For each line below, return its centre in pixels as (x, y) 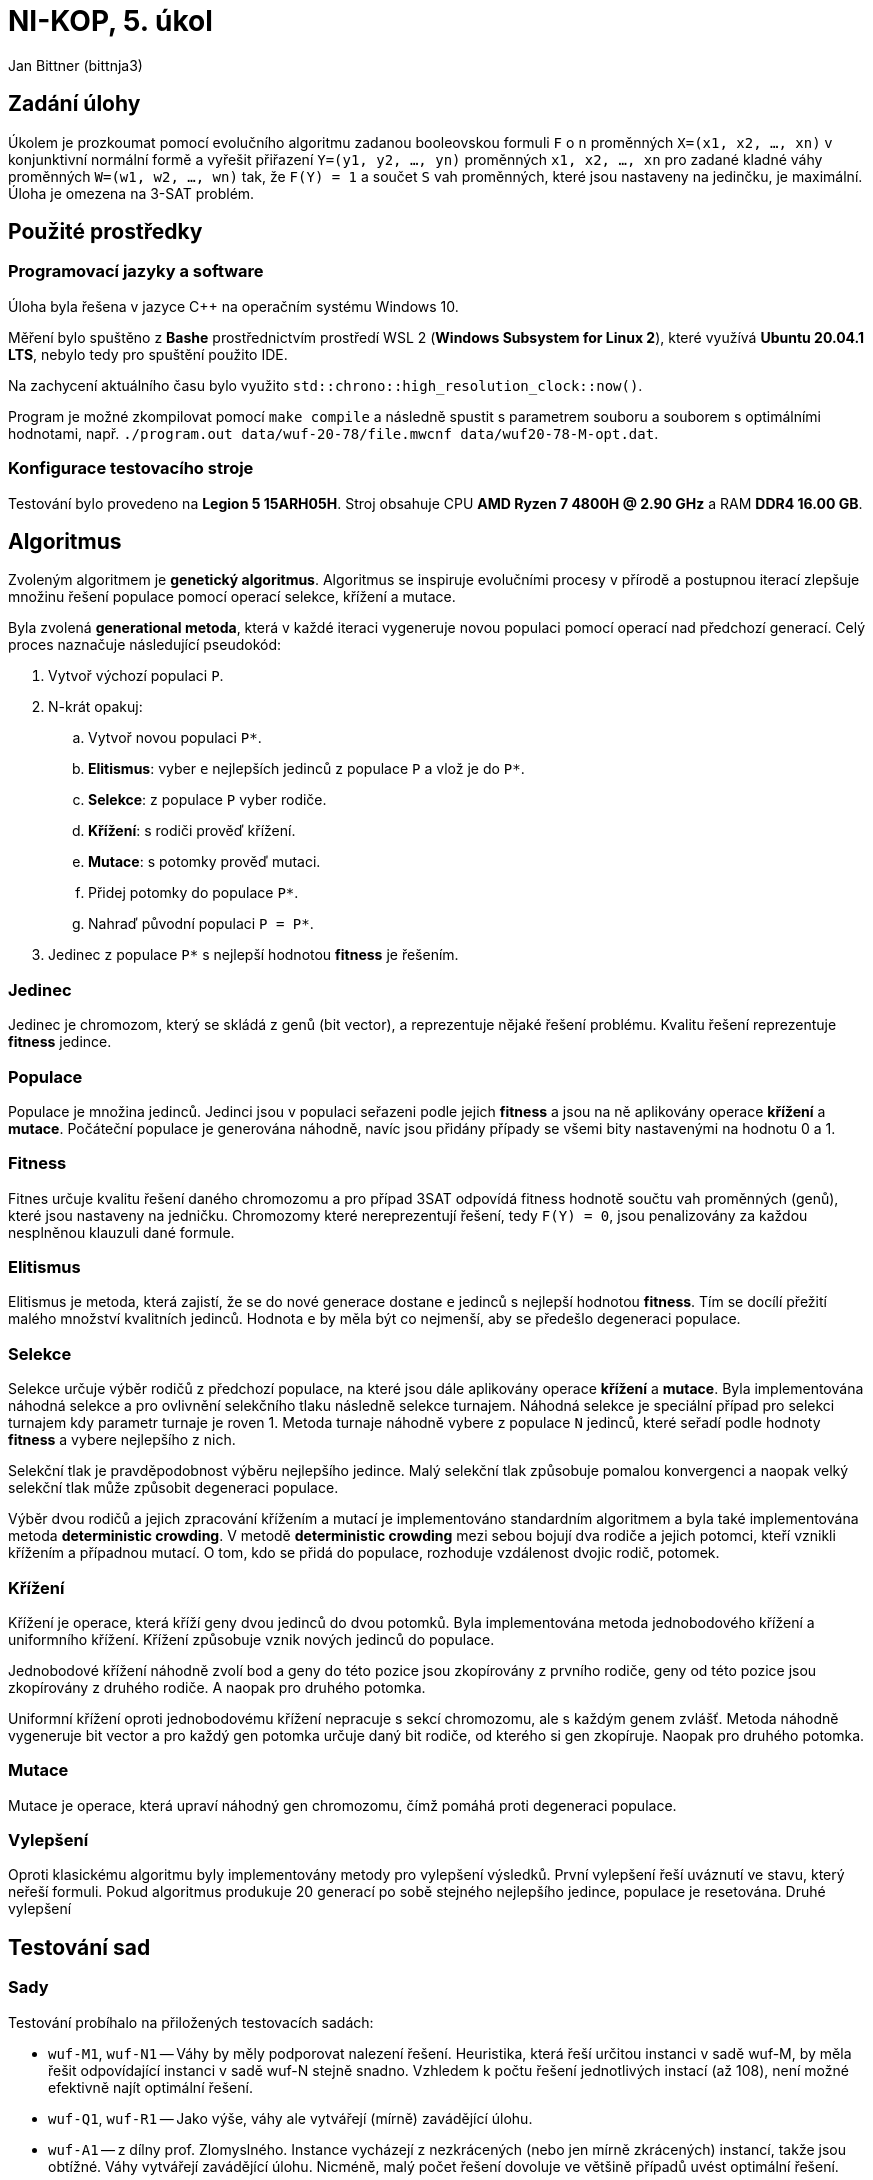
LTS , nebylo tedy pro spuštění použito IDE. (148, 354)
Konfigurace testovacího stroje (131, 468)
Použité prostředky (105, 232)
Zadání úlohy (74, 104)
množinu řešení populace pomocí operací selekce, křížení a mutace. (232, 597)
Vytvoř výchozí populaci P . (136, 676)
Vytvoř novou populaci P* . (175, 738)
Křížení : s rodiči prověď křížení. (192, 831)
